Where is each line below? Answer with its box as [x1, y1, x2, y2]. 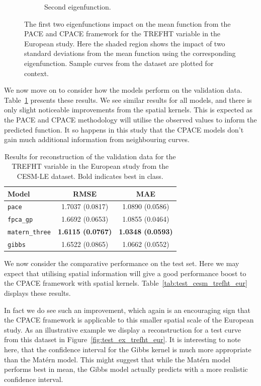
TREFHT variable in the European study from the [12, 161, 169, 171]
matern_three [8, 229, 51, 236]
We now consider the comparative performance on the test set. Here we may [4, 258, 239, 269]
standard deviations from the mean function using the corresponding [24, 48, 236, 58]
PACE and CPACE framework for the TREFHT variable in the [24, 28, 221, 39]
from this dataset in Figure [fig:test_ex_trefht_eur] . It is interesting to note [4, 334, 241, 345]
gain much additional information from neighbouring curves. [4, 134, 190, 145]
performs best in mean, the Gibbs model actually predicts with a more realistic [4, 364, 248, 374]
